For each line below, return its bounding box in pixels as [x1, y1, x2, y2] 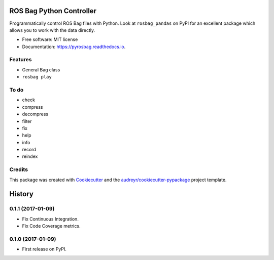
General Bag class [22, 66, 60, 73]
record [22, 147, 37, 153]
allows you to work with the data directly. [9, 27, 95, 33]
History [9, 190, 34, 198]
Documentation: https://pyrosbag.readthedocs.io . [22, 44, 126, 50]
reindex [22, 153, 38, 159]
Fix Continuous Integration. [22, 215, 79, 222]
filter [22, 118, 32, 124]
